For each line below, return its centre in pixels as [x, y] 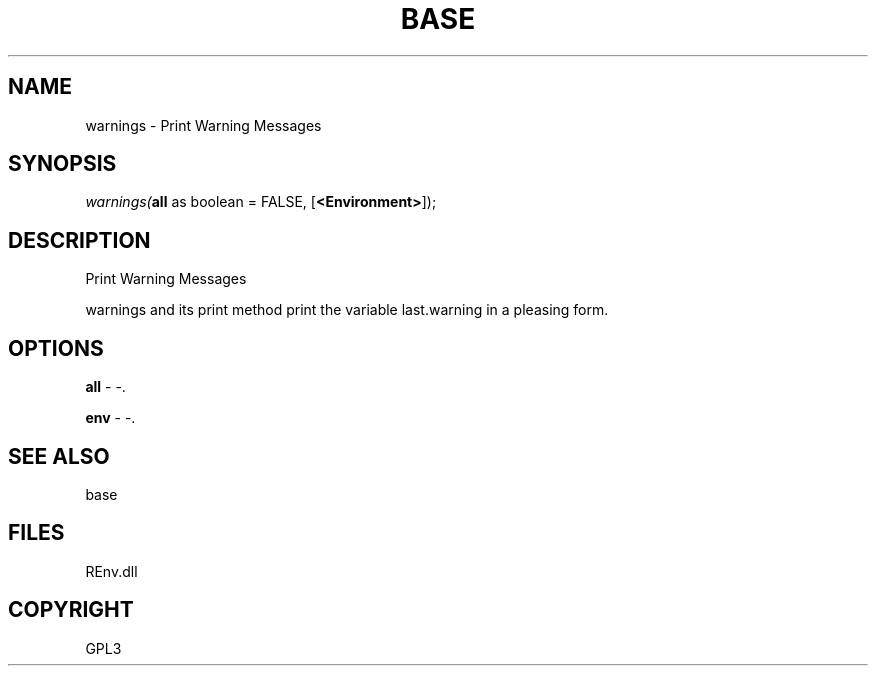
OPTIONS [56, 348]
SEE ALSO [59, 456]
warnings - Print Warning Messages [203, 125]
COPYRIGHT [71, 610]
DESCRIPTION [79, 240]
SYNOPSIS [62, 164]
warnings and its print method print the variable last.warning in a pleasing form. [347, 310]
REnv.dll [111, 571]
